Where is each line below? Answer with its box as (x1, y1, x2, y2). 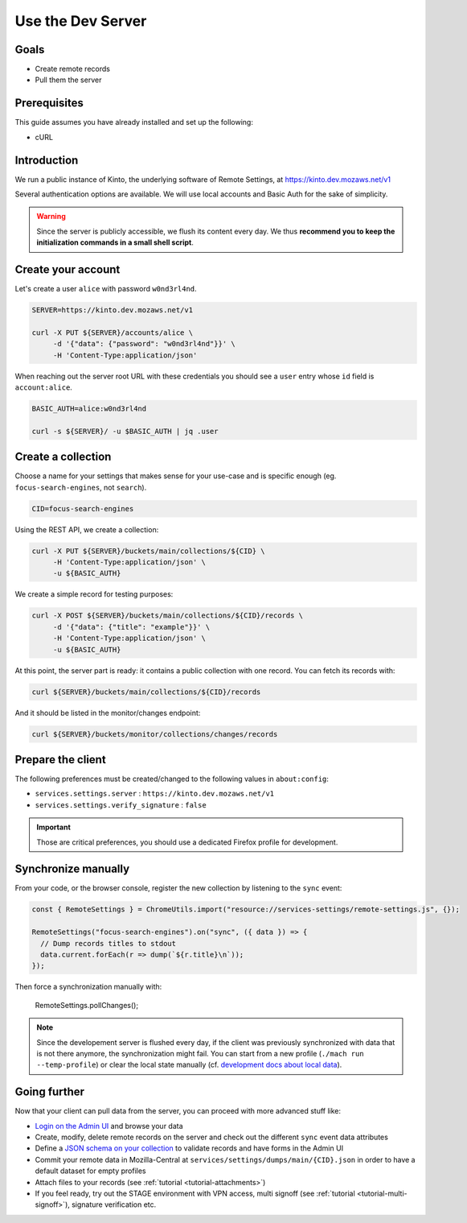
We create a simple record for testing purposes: (14, 589, 174, 599)
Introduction (14, 153, 79, 167)
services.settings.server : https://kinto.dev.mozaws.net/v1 (35, 789, 275, 799)
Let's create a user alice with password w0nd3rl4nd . (14, 284, 197, 294)
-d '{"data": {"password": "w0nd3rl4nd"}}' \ (52, 339, 236, 349)
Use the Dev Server (14, 12, 147, 30)
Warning (36, 212, 66, 221)
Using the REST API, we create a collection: (14, 524, 159, 535)
